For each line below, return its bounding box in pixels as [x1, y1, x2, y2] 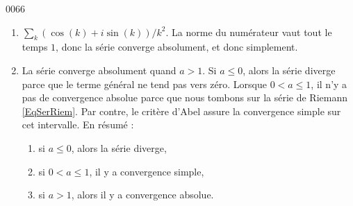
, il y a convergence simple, [89, 164, 204, 178]
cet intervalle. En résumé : [22, 117, 134, 132]
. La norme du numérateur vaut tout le [165, 24, 332, 39]
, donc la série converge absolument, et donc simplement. [56, 40, 298, 54]
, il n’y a [311, 76, 347, 91]
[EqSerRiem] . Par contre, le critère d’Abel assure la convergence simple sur [22, 103, 341, 118]
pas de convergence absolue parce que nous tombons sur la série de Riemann [22, 90, 347, 105]
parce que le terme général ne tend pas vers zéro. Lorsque [22, 76, 267, 91]
